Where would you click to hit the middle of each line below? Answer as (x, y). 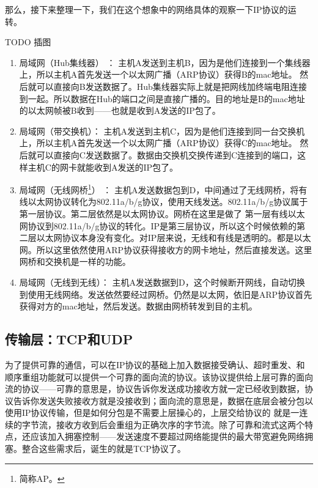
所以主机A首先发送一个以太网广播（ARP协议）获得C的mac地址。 (167, 143)
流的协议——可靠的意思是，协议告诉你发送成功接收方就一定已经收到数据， (155, 389)
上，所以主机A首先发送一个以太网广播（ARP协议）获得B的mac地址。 (158, 74)
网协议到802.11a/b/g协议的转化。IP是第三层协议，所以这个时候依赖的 (158, 225)
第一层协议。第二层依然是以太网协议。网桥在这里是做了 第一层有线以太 (162, 213)
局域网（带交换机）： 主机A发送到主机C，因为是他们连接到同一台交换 (158, 131)
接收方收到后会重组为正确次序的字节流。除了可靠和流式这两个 (180, 424)
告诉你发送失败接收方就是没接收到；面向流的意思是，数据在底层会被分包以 (163, 400)
